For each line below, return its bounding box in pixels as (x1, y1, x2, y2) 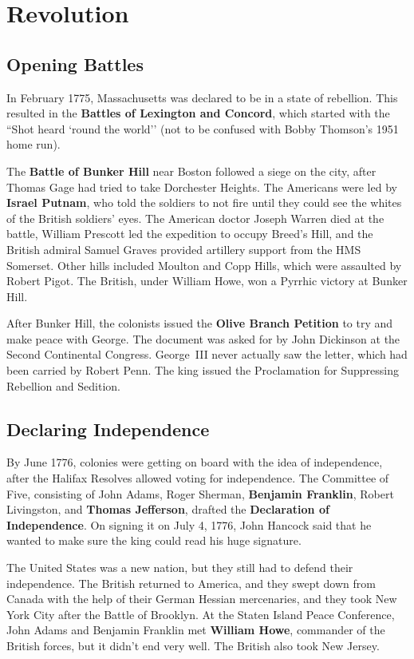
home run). (6, 136, 61, 153)
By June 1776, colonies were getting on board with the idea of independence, (6, 454, 383, 470)
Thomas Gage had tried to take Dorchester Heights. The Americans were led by (6, 178, 397, 195)
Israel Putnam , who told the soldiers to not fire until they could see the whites (6, 194, 402, 211)
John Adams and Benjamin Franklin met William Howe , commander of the (6, 621, 385, 638)
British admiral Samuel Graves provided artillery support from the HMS (6, 240, 361, 257)
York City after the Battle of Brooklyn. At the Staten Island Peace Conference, (6, 605, 395, 622)
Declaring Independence (6, 416, 210, 441)
